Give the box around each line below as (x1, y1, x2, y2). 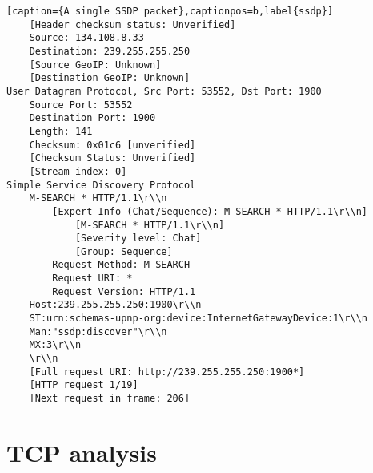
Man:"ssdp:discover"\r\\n (29, 325, 167, 338)
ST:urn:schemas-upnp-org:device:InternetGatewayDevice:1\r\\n (29, 313, 368, 325)
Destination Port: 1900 (29, 112, 156, 124)
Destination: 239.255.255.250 (29, 45, 191, 57)
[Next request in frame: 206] (29, 393, 191, 405)
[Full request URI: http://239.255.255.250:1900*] (29, 366, 305, 378)
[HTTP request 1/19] (29, 379, 138, 391)
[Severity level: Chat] (74, 232, 202, 245)
